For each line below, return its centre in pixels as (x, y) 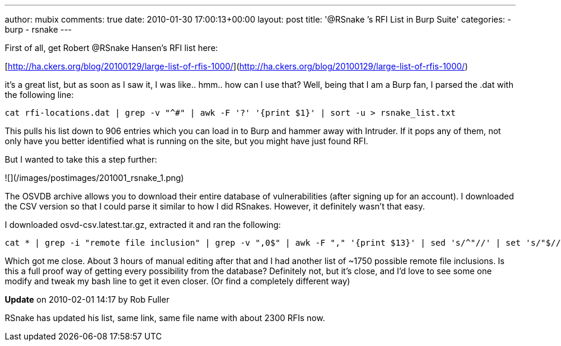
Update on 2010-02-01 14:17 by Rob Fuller (87, 299)
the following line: (39, 95)
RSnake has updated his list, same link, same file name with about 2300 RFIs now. (165, 318)
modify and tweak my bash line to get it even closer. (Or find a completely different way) (178, 281)
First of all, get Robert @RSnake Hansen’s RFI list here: (111, 48)
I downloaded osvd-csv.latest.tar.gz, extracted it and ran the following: (143, 225)
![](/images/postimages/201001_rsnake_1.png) (94, 178)
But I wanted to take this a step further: (81, 159)
